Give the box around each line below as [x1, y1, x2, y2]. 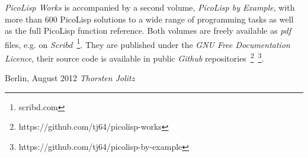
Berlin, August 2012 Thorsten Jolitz [5, 72, 135, 84]
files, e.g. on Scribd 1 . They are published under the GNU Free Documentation [5, 36, 290, 50]
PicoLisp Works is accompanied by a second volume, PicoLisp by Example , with [5, 1, 295, 13]
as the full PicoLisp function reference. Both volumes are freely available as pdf [5, 24, 291, 37]
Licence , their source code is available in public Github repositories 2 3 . [5, 50, 264, 64]
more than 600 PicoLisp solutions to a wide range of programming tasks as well [5, 12, 294, 25]
